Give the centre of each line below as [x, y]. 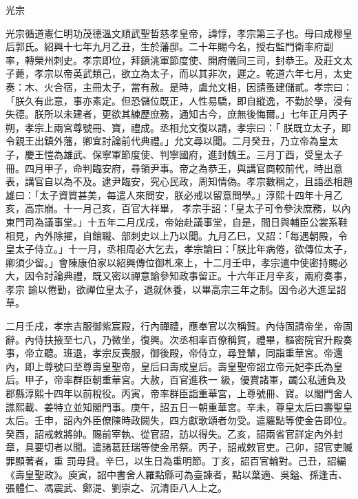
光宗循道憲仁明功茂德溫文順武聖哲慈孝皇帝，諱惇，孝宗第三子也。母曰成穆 [174, 33]
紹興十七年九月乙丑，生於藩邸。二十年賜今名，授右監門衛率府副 [188, 46]
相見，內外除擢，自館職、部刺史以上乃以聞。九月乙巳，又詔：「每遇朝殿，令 [177, 235]
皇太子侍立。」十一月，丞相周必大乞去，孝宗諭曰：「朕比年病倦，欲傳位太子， [179, 249]
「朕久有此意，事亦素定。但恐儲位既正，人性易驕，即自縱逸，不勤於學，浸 [174, 100]
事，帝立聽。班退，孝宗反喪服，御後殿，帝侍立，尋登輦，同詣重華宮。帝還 [174, 353]
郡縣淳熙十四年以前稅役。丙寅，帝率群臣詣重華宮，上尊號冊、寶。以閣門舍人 [179, 393]
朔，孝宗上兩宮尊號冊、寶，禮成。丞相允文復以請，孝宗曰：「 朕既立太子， [173, 127]
